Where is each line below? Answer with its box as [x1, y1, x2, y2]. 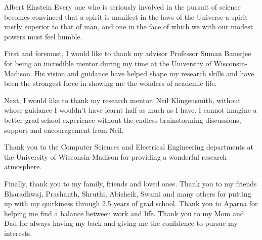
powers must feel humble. [4, 31, 82, 41]
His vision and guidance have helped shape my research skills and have [34, 68, 254, 78]
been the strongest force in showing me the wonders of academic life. [4, 78, 217, 88]
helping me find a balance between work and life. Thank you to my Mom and [4, 208, 244, 218]
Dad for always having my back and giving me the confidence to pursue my [4, 218, 238, 228]
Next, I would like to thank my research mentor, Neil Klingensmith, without [4, 94, 241, 105]
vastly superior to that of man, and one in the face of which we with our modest [4, 21, 253, 32]
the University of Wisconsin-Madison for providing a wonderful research [4, 151, 227, 162]
